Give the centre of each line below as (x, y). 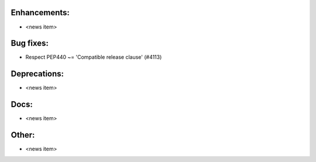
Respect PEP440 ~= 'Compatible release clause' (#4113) (94, 57)
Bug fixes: (30, 43)
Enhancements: (40, 13)
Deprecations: (37, 74)
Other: (23, 135)
